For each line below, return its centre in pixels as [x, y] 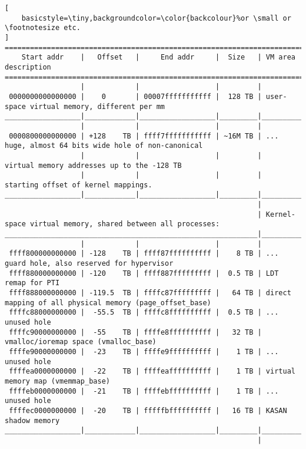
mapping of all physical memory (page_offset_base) [108, 303]
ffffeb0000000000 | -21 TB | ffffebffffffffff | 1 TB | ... [144, 391]
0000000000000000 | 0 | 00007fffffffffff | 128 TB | [135, 96]
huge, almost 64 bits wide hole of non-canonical [104, 146]
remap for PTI [32, 283]
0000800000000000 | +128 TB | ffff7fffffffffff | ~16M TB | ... [144, 136]
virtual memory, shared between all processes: [125, 224]
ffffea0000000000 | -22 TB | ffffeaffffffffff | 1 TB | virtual [152, 372]
